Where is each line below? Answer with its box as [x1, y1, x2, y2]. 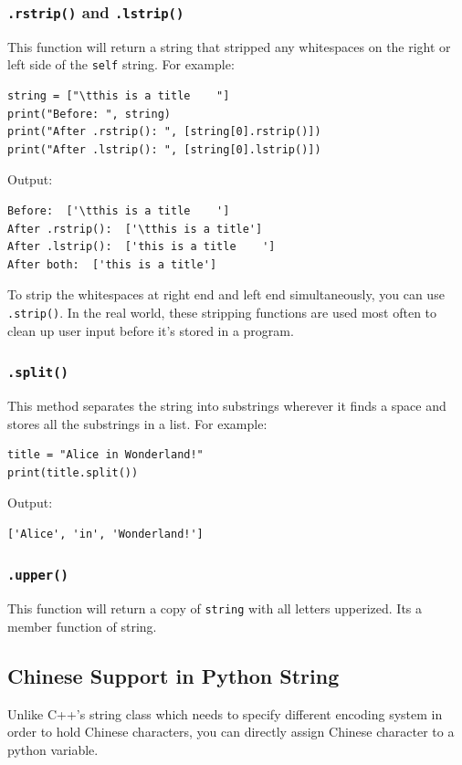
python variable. [7, 739, 99, 759]
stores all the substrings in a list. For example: [7, 414, 268, 433]
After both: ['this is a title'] [7, 257, 217, 271]
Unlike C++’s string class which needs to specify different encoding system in [7, 704, 443, 723]
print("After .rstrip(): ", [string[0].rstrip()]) [7, 125, 321, 139]
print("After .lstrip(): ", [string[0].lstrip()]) [7, 142, 321, 156]
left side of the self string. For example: [7, 55, 235, 74]
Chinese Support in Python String [7, 661, 340, 689]
